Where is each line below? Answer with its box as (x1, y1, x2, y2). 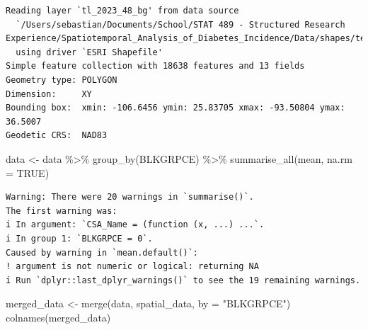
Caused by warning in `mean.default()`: (6, 247, 199, 258)
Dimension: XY (6, 89, 92, 99)
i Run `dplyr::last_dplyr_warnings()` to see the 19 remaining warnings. (6, 275, 361, 285)
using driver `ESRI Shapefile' (16, 47, 163, 57)
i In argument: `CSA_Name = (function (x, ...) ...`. (6, 220, 265, 230)
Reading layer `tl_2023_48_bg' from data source (6, 6, 239, 16)
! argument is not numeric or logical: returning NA (6, 261, 259, 272)
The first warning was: (6, 205, 117, 216)
